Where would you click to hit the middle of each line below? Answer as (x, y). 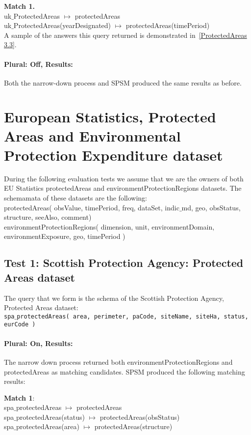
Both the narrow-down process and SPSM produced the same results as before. (123, 82)
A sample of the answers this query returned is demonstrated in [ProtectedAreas (125, 35)
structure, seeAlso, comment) (48, 217)
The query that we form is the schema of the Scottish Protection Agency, (114, 298)
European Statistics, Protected (110, 116)
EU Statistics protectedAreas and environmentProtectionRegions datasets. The (123, 188)
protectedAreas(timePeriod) (168, 25)
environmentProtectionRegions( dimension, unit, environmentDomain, (109, 226)
